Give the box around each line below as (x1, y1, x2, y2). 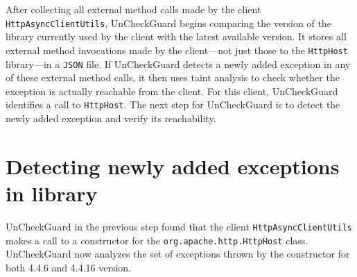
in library (6, 178, 98, 207)
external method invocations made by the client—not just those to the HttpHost (6, 42, 348, 57)
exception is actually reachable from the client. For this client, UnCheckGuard (6, 83, 338, 98)
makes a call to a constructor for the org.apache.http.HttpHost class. (6, 233, 308, 247)
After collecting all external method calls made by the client (6, 2, 261, 16)
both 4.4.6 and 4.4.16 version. (6, 260, 131, 274)
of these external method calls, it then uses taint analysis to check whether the (6, 70, 340, 85)
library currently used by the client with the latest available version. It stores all (6, 29, 347, 44)
